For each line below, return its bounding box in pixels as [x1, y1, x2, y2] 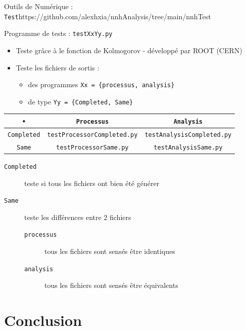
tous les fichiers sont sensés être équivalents [44, 280, 178, 290]
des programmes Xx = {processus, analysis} [28, 79, 175, 90]
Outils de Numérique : [4, 1, 73, 11]
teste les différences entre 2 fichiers [24, 211, 131, 222]
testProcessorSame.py [56, 143, 129, 151]
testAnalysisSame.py [154, 143, 223, 151]
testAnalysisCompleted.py [144, 131, 232, 138]
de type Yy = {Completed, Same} [28, 96, 133, 106]
